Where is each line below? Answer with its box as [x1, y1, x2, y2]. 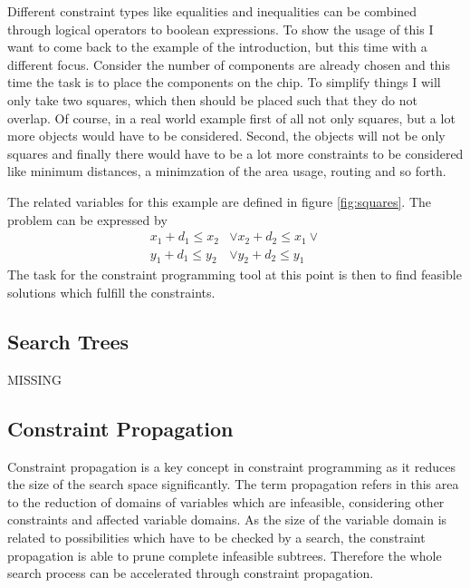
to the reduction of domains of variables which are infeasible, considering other [7, 492, 445, 511]
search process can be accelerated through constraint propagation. [7, 563, 374, 583]
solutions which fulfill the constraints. [7, 283, 216, 302]
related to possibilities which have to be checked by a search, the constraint [7, 528, 426, 546]
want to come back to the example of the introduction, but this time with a [7, 37, 427, 56]
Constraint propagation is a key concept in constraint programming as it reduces [7, 456, 456, 475]
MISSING [7, 369, 62, 388]
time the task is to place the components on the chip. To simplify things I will [7, 73, 441, 92]
